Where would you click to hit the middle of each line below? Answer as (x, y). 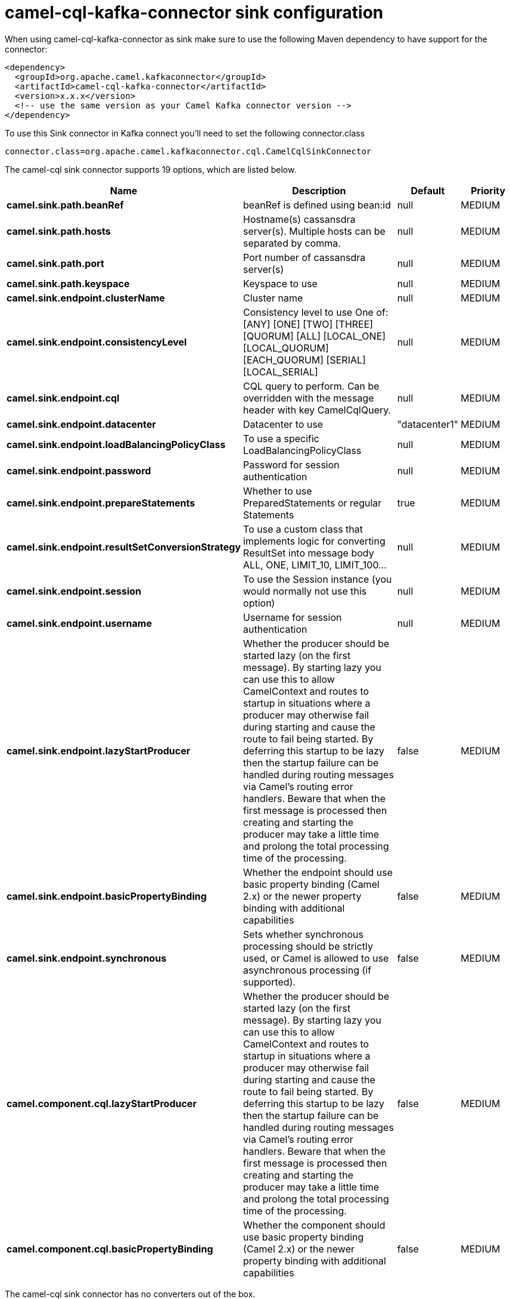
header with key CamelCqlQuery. (317, 410)
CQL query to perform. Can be (311, 386)
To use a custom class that (303, 529)
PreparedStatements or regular (312, 503)
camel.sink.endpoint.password (79, 470)
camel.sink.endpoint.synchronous (87, 958)
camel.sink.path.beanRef (65, 205)
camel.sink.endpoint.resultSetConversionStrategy (124, 547)
